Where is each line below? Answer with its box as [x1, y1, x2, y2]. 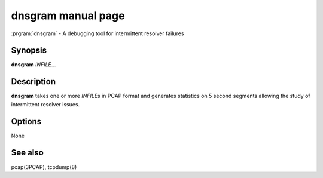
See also [11, 148, 44, 158]
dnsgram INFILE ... [11, 61, 56, 68]
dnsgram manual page [11, 9, 125, 22]
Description [11, 76, 56, 87]
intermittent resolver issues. [11, 100, 80, 108]
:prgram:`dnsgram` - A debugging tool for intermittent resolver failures [11, 30, 184, 37]
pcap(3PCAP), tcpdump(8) [11, 163, 77, 170]
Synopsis [11, 45, 47, 56]
